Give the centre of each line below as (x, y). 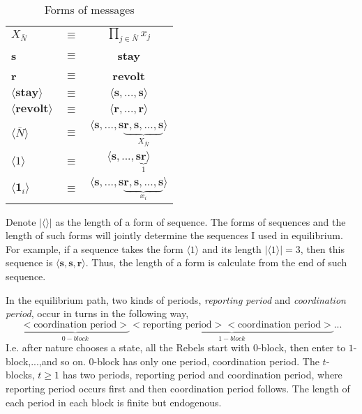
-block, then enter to (302, 347)
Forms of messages (89, 9)
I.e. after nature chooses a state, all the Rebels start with (128, 347)
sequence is (29, 262)
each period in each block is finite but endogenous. (114, 402)
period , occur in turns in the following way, (97, 313)
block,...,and (32, 361)
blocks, (20, 375)
